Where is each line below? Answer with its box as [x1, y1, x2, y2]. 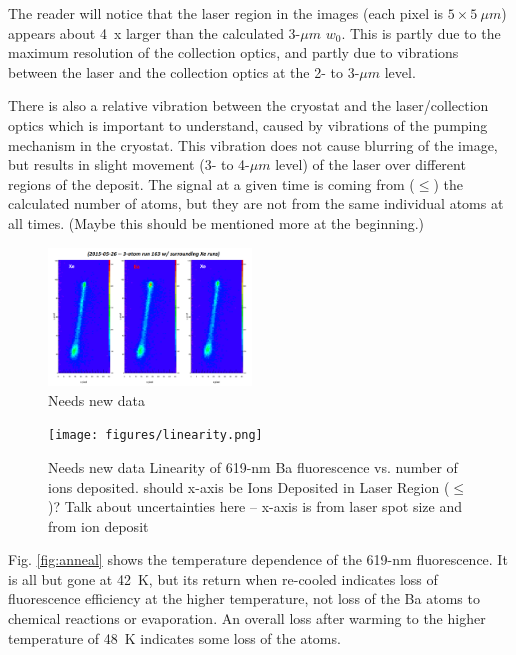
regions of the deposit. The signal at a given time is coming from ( [8, 173, 415, 194]
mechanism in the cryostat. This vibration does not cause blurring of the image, [8, 134, 498, 155]
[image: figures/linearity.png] [48, 428, 263, 443]
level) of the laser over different [275, 154, 466, 175]
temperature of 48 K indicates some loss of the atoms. [8, 627, 341, 648]
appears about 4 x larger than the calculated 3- [8, 22, 301, 43]
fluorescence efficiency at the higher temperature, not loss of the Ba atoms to [8, 588, 480, 609]
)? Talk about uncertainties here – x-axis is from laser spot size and [48, 496, 462, 517]
